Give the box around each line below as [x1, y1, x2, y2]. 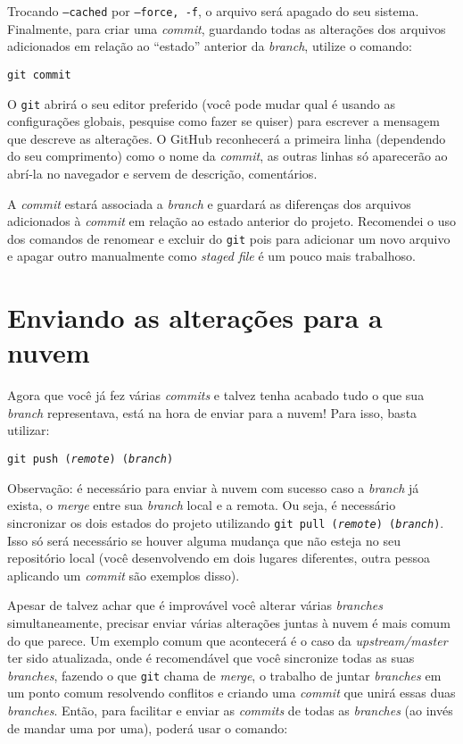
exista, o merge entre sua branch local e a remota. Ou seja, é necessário [7, 496, 396, 514]
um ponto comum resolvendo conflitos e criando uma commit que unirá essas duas [7, 683, 456, 702]
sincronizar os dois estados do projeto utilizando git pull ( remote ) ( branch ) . [7, 513, 444, 531]
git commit [7, 68, 71, 81]
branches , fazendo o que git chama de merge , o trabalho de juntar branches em [7, 665, 442, 684]
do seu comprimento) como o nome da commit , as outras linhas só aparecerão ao [7, 146, 448, 165]
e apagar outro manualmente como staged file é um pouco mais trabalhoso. [7, 247, 416, 265]
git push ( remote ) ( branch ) [7, 453, 174, 466]
